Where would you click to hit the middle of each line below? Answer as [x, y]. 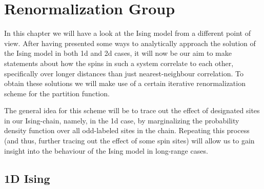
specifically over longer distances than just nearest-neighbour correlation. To [124, 73]
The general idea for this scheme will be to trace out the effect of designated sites [132, 110]
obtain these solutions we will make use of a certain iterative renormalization [125, 83]
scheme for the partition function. [57, 93]
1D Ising [27, 178]
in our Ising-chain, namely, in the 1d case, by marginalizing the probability [122, 120]
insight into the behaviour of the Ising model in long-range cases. [106, 150]
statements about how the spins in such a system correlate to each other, [119, 63]
